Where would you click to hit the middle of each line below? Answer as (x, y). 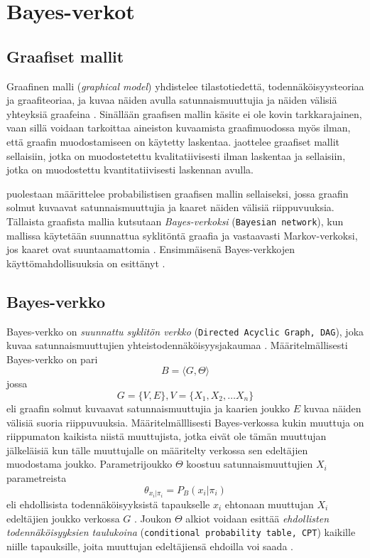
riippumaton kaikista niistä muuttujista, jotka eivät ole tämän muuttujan (167, 436)
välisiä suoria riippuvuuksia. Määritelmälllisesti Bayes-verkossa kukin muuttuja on (185, 422)
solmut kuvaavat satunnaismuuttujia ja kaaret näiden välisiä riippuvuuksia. (170, 207)
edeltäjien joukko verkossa (63, 518)
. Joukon (153, 518)
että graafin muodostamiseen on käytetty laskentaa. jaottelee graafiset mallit (173, 141)
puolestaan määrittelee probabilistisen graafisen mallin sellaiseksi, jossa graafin (178, 193)
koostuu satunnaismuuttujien (250, 464)
